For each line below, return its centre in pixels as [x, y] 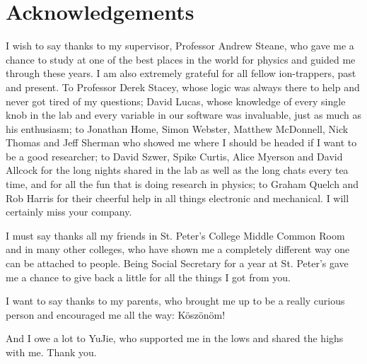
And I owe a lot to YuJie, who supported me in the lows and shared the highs [175, 338]
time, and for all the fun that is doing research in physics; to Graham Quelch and [182, 184]
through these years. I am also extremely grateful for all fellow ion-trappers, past [181, 73]
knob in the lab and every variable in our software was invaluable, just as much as [183, 115]
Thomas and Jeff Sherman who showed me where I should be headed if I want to [181, 142]
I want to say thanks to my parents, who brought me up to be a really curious [175, 301]
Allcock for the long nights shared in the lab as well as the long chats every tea [177, 170]
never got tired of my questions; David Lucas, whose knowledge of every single [176, 101]
